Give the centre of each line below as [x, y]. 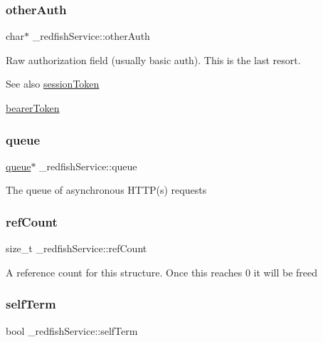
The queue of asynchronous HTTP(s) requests [106, 190]
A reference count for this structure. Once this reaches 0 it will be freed [162, 272]
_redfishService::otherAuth [91, 36]
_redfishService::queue [88, 166]
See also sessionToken [53, 84]
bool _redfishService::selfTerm [72, 330]
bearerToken [33, 108]
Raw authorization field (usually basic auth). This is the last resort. [153, 59]
